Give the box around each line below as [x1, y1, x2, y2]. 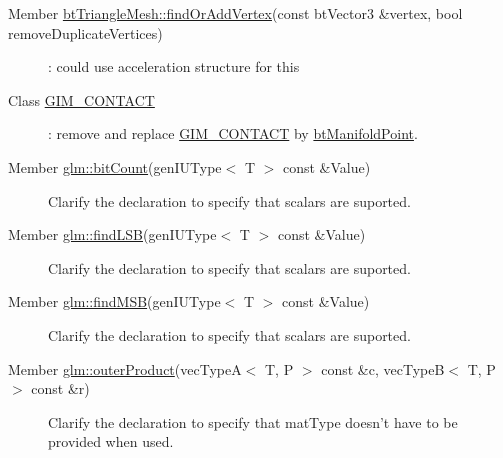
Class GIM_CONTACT [8, 89, 155, 110]
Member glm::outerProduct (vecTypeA [8, 358, 242, 379]
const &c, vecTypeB [321, 358, 445, 379]
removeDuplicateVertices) [8, 22, 163, 43]
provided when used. [48, 431, 174, 452]
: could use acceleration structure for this [48, 56, 300, 77]
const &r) [31, 378, 90, 399]
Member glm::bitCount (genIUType [8, 156, 222, 177]
